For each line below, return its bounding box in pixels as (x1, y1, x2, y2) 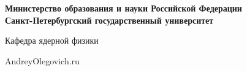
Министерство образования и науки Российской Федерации (5, 2, 242, 14)
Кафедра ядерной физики (5, 34, 99, 47)
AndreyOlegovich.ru (5, 54, 80, 67)
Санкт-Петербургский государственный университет (5, 13, 214, 26)
